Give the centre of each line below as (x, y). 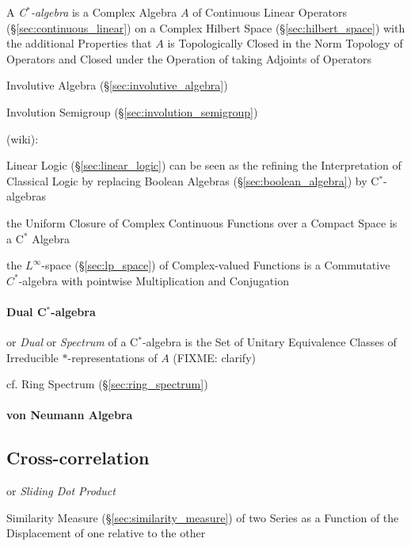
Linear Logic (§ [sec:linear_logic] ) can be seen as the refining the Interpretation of (204, 165)
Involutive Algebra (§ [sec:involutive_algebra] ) (117, 85)
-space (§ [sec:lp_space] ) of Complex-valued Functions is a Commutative (216, 265)
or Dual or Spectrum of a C (72, 342)
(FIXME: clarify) (214, 357)
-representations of (112, 357)
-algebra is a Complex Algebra (104, 12)
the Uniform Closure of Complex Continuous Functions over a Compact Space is (202, 222)
